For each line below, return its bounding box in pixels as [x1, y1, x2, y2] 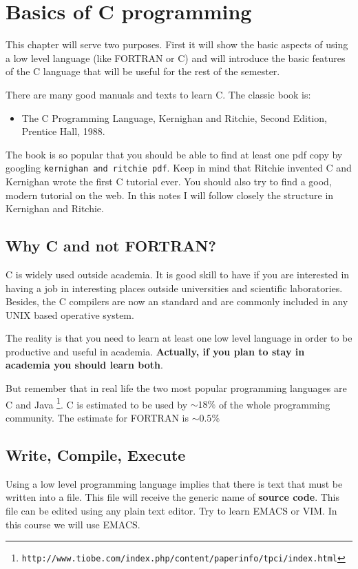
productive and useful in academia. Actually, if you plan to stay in [6, 344, 305, 358]
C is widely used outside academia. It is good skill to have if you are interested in [6, 267, 350, 281]
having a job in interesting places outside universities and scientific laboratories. [6, 280, 343, 295]
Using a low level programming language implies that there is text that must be [6, 476, 343, 490]
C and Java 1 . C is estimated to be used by [6, 395, 188, 411]
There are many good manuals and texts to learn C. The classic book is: [6, 87, 311, 101]
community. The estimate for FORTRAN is [6, 410, 189, 424]
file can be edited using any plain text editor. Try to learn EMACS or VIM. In [6, 503, 337, 517]
